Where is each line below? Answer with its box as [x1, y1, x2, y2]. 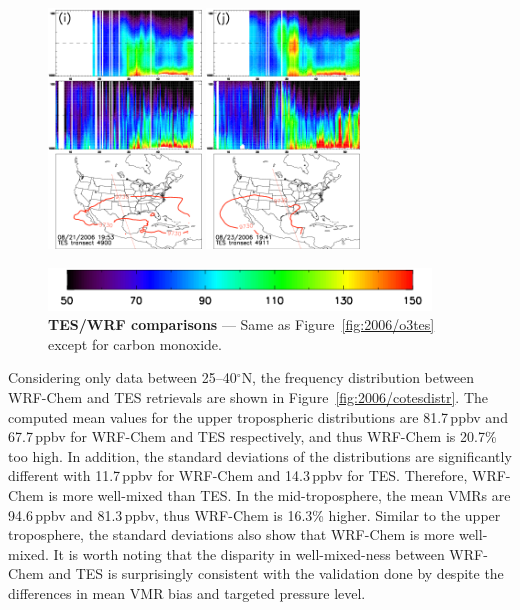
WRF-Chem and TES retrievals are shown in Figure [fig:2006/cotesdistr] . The [8, 386, 489, 407]
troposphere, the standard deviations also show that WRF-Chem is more [8, 524, 455, 545]
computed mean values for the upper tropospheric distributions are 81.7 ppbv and [8, 406, 508, 427]
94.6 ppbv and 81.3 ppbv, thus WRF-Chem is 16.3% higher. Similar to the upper [8, 504, 501, 525]
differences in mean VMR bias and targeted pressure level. [8, 582, 366, 603]
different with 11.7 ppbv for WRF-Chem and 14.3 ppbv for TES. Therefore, [8, 465, 468, 486]
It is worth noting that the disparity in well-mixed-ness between [53, 543, 445, 564]
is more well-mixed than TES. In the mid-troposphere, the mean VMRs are [48, 484, 511, 505]
